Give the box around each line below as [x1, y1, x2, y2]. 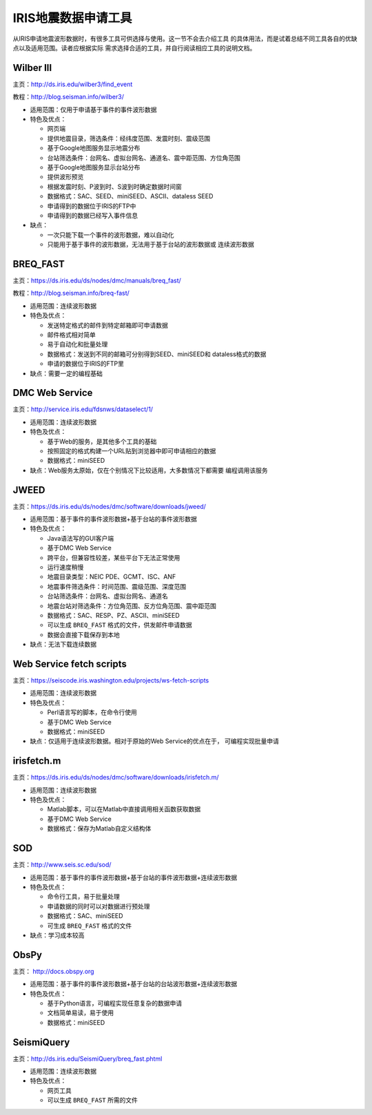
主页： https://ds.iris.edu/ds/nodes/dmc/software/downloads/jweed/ [12, 502, 207, 510]
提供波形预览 [47, 173, 84, 181]
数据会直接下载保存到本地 [47, 630, 120, 638]
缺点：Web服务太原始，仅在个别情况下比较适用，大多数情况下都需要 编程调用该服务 [30, 466, 268, 475]
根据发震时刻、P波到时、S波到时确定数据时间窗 [47, 183, 182, 191]
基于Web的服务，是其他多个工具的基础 [47, 437, 157, 446]
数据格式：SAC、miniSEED [47, 912, 123, 920]
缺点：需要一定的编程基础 [30, 369, 103, 377]
